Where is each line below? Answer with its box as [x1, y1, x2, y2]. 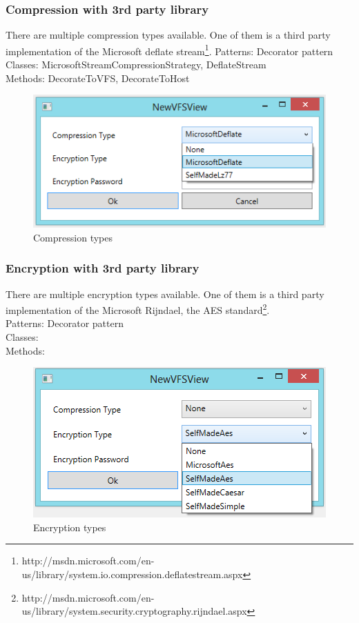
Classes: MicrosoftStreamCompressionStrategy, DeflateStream [6, 57, 266, 72]
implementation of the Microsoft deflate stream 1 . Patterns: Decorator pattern [6, 41, 333, 58]
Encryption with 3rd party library [6, 259, 200, 277]
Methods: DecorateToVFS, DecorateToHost [6, 70, 190, 85]
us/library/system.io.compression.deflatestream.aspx [21, 567, 243, 582]
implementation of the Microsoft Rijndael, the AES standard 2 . [6, 301, 270, 317]
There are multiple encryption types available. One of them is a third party [6, 286, 324, 301]
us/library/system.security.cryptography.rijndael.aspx [21, 604, 247, 618]
